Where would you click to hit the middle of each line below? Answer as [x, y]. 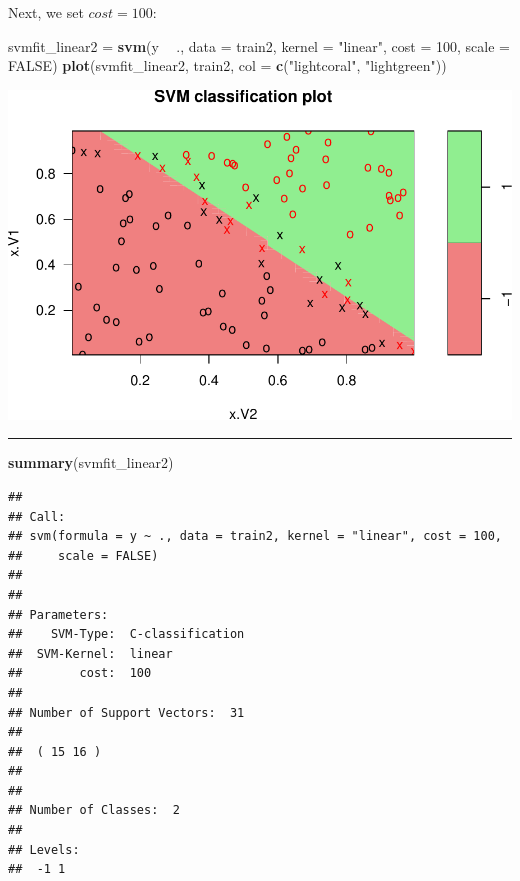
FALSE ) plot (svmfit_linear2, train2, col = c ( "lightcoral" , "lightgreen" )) [227, 65]
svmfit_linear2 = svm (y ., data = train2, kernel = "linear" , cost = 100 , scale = [259, 45]
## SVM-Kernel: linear [90, 653]
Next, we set [46, 12]
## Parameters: [58, 614]
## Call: [37, 516]
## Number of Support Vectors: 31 [126, 712]
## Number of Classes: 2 [94, 810]
